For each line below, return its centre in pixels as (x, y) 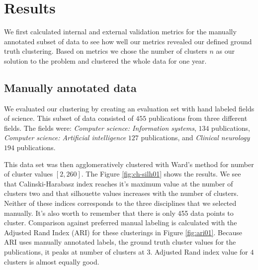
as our (225, 51)
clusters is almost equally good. (52, 261)
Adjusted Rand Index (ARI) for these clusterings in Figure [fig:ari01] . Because (123, 232)
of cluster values (29, 174)
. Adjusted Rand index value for (199, 252)
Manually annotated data (70, 87)
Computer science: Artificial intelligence (65, 137)
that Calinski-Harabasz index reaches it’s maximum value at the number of (119, 183)
